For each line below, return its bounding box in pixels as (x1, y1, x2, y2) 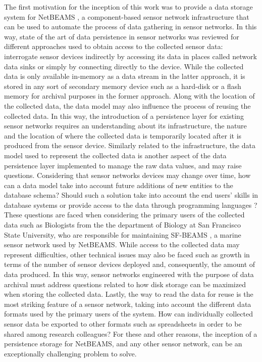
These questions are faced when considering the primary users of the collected (4, 209, 245, 220)
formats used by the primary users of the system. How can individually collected (4, 308, 253, 319)
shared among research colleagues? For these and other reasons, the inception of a (4, 328, 257, 339)
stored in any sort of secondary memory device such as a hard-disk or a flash (4, 80, 241, 91)
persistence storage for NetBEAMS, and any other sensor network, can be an (4, 338, 242, 349)
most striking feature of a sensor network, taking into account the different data (4, 298, 251, 309)
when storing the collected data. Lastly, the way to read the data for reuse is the (4, 289, 253, 299)
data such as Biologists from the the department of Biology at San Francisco (4, 219, 241, 230)
